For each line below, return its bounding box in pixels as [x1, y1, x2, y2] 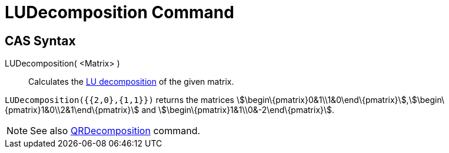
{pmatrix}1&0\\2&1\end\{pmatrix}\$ [5, 105, 139, 115]
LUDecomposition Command [5, 2, 234, 22]
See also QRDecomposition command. [30, 125, 201, 137]
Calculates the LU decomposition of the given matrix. [28, 76, 234, 87]
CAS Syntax [5, 33, 76, 48]
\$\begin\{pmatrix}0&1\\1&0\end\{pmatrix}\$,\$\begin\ [236, 95, 445, 105]
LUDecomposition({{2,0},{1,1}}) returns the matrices [5, 95, 234, 105]
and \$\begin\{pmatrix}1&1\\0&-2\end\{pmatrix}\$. [141, 105, 335, 115]
